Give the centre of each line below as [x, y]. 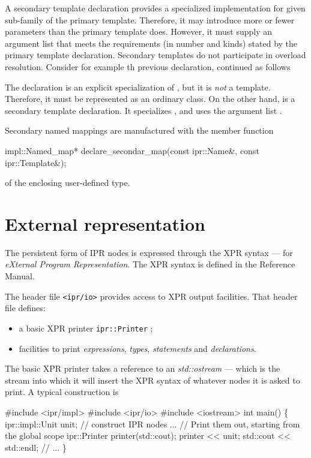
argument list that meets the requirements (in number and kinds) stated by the [151, 43]
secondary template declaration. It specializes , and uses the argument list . [143, 110]
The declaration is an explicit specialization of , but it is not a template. [138, 87]
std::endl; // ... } [36, 447]
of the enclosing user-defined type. [68, 183]
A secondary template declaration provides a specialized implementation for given [155, 8]
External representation [105, 223]
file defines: [25, 308]
